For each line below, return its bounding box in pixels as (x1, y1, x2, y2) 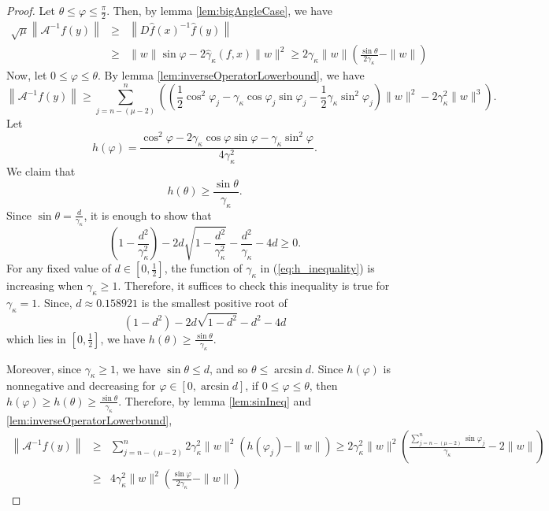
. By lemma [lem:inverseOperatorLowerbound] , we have (98, 67, 365, 83)
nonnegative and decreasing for (6, 377, 156, 394)
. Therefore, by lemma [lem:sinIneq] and (118, 392, 312, 409)
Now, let (6, 67, 47, 83)
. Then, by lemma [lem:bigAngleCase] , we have (106, 2, 332, 18)
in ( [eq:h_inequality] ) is (260, 260, 375, 276)
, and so (209, 360, 248, 376)
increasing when (6, 277, 83, 294)
